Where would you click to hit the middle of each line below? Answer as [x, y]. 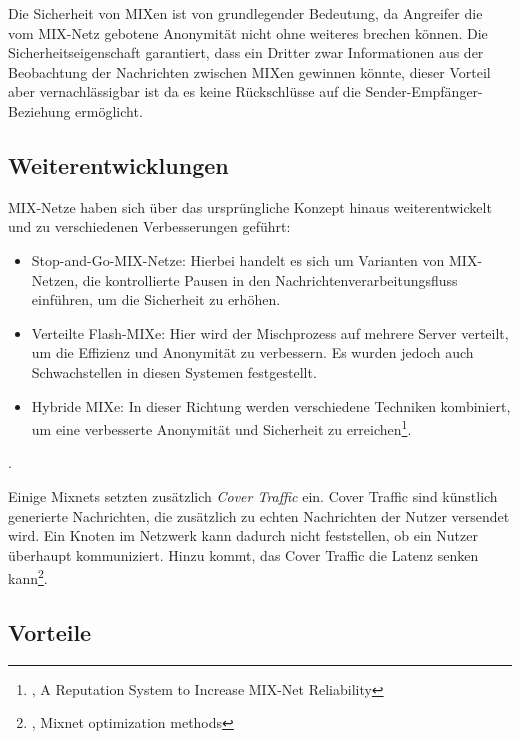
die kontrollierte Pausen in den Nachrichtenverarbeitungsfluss [270, 279]
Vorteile [50, 631]
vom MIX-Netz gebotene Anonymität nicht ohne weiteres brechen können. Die [248, 32]
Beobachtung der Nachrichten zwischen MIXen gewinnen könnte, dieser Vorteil [249, 71]
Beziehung [39, 110]
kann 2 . [28, 576]
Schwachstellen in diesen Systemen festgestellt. [174, 371]
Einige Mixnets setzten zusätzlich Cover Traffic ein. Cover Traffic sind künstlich [253, 495]
